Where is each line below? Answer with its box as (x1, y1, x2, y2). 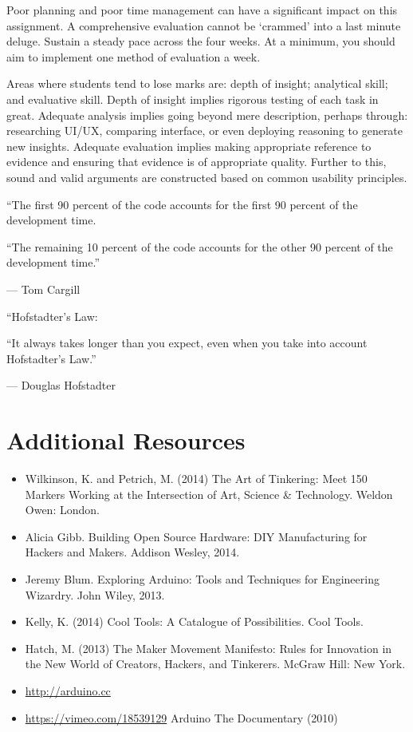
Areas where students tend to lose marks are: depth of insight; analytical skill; (6, 75, 388, 92)
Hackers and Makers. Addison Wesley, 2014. (25, 544, 240, 560)
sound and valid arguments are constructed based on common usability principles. (6, 168, 407, 185)
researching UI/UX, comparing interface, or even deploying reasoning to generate (6, 122, 403, 139)
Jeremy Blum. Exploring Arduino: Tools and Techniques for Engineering (25, 570, 380, 587)
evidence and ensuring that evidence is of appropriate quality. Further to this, (6, 153, 387, 170)
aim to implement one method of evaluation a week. (6, 48, 261, 65)
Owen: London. (25, 501, 100, 518)
